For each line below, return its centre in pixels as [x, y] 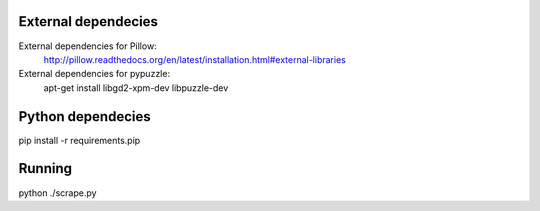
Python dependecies [84, 116]
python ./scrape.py [57, 192]
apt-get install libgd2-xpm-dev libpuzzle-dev [136, 87]
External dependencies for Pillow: [87, 46]
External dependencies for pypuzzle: [94, 74]
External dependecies [88, 21]
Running [45, 168]
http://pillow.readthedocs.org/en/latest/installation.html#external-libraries [195, 59]
